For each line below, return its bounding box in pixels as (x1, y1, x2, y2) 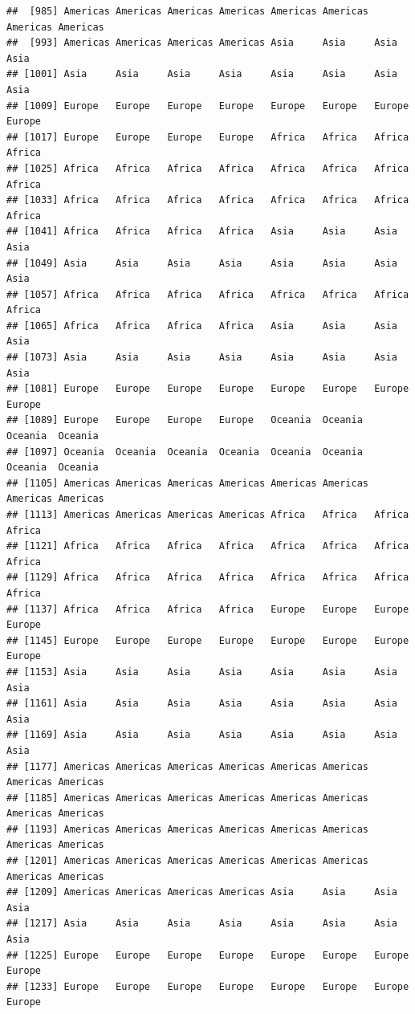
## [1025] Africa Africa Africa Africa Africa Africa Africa (6, 162, 409, 174)
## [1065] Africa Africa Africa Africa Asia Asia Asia (6, 320, 397, 332)
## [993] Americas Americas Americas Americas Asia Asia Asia (6, 37, 397, 49)
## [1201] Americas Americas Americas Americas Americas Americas (6, 855, 369, 867)
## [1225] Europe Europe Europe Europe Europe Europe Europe (6, 949, 409, 961)
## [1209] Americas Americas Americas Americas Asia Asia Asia (6, 886, 397, 898)
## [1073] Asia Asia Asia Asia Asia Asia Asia (6, 352, 397, 364)
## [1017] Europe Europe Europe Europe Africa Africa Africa (6, 131, 409, 143)
